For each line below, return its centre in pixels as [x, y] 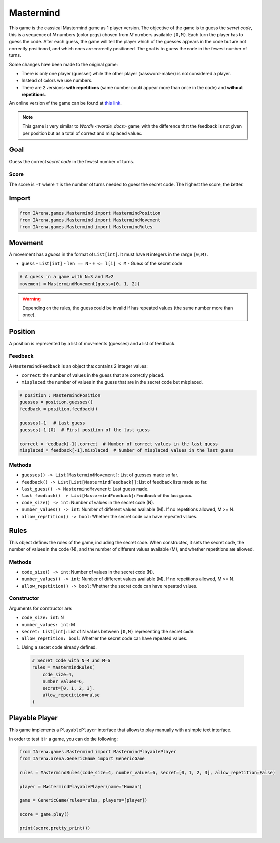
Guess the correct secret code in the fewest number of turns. [72, 161]
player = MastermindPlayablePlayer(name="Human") [81, 786]
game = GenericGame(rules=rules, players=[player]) [84, 800]
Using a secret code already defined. [59, 647]
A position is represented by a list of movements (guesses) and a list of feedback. [92, 344]
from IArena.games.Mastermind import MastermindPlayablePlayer [98, 752]
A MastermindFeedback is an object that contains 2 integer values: [79, 366]
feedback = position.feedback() [59, 409]
